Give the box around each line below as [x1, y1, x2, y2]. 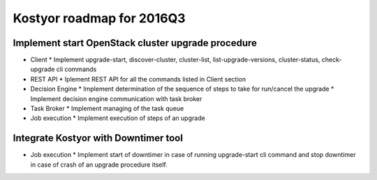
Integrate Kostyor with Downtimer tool [13, 133, 183, 144]
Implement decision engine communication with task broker [30, 94, 202, 103]
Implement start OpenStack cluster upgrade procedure [13, 37, 258, 49]
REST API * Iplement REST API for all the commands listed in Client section [30, 75, 246, 83]
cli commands [56, 65, 97, 73]
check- [321, 56, 342, 64]
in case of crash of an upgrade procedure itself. [30, 160, 168, 169]
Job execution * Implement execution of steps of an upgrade [30, 114, 205, 122]
